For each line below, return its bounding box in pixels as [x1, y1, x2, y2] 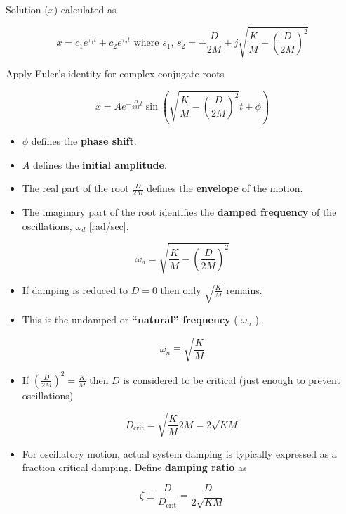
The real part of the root [22, 181, 129, 195]
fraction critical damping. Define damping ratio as [22, 460, 247, 475]
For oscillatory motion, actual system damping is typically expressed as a [22, 446, 337, 461]
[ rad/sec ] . [88, 218, 129, 233]
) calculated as [53, 2, 117, 16]
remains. [226, 282, 262, 297]
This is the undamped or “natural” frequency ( [22, 312, 238, 327]
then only [160, 282, 201, 297]
